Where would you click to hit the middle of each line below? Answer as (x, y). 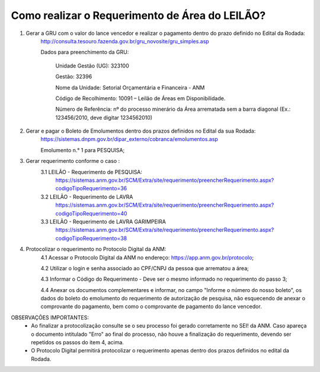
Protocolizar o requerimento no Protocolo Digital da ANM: (96, 249)
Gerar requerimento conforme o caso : (73, 161)
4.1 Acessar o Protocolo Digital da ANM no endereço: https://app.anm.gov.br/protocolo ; (147, 257)
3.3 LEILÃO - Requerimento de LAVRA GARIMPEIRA (103, 222)
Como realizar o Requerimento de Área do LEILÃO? (138, 15)
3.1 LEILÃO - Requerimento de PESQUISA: (91, 172)
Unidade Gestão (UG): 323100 (92, 66)
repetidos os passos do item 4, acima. (78, 342)
